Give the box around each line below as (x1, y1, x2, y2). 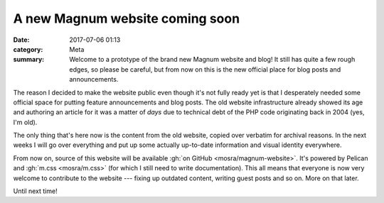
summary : (13, 55, 45, 64)
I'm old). (13, 118, 38, 126)
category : (13, 45, 43, 53)
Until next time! (13, 187, 58, 195)
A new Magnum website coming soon (13, 11, 240, 26)
